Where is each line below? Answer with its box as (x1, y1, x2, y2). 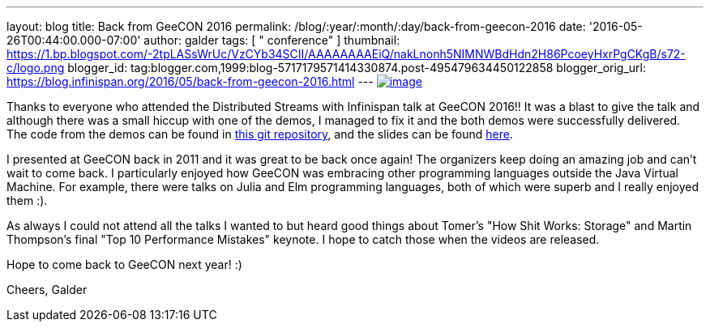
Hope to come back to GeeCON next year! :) (6, 258, 242, 271)
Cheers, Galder (6, 283, 88, 296)
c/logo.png (6, 61, 65, 75)
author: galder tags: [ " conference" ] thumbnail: (143, 33, 400, 47)
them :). (6, 194, 48, 207)
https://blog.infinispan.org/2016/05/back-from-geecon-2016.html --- (6, 75, 374, 88)
